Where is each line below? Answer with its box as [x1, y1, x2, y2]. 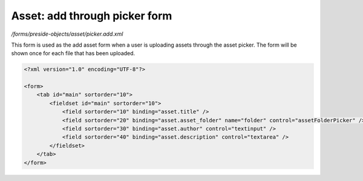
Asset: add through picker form [11, 9, 172, 22]
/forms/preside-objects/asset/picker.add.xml [11, 30, 123, 38]
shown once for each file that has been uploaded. [11, 50, 136, 57]
